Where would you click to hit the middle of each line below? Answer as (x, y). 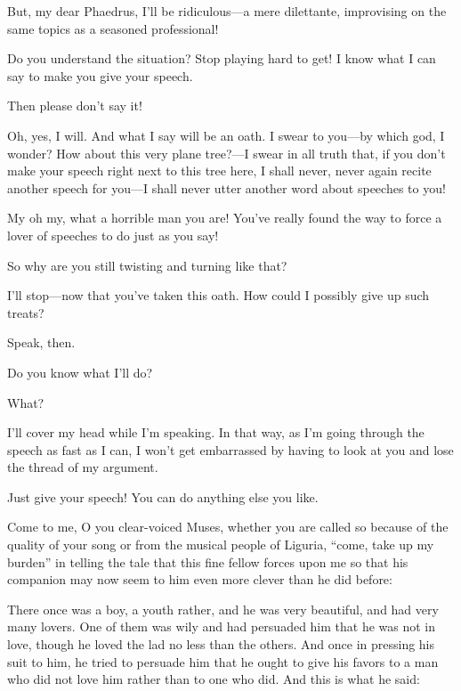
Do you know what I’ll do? (80, 372)
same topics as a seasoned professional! (113, 28)
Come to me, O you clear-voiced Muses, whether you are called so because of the (228, 527)
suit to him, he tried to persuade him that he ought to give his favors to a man (223, 661)
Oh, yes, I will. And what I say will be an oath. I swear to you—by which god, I (226, 135)
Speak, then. (41, 342)
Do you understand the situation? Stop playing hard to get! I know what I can (222, 58)
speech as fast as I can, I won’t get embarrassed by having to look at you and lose (230, 449)
